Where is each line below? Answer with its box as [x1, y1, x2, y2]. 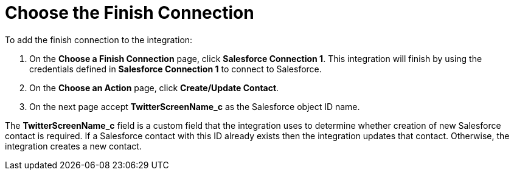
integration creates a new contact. [5, 140, 142, 151]
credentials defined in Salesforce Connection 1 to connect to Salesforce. [29, 63, 322, 74]
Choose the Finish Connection [5, 2, 254, 23]
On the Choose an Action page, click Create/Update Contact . [29, 82, 279, 93]
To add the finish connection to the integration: [5, 34, 193, 45]
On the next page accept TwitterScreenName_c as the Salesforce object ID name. [29, 101, 360, 112]
